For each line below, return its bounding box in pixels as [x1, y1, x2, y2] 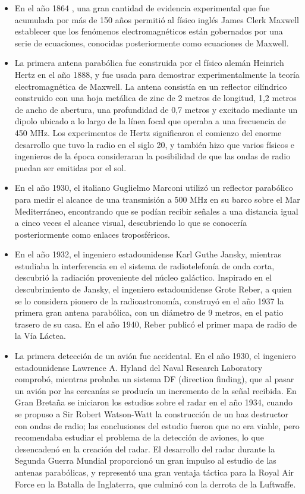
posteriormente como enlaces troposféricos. [14, 228, 170, 240]
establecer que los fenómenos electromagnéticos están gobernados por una [14, 25, 283, 37]
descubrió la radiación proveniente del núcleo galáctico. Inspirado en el [14, 271, 272, 284]
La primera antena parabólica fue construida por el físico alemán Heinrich [14, 56, 284, 69]
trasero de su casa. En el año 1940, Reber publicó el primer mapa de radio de [14, 317, 297, 330]
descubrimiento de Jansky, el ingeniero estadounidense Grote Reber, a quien [14, 283, 292, 295]
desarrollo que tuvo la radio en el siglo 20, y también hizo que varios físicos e [14, 138, 295, 150]
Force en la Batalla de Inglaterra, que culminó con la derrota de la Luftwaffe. [14, 477, 296, 490]
